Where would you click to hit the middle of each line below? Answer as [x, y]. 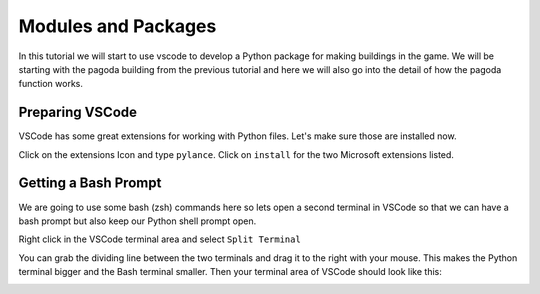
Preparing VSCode [78, 112]
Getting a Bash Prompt [90, 183]
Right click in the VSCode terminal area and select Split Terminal [160, 239]
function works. [51, 84]
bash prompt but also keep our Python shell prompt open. [137, 221]
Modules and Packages [117, 26]
